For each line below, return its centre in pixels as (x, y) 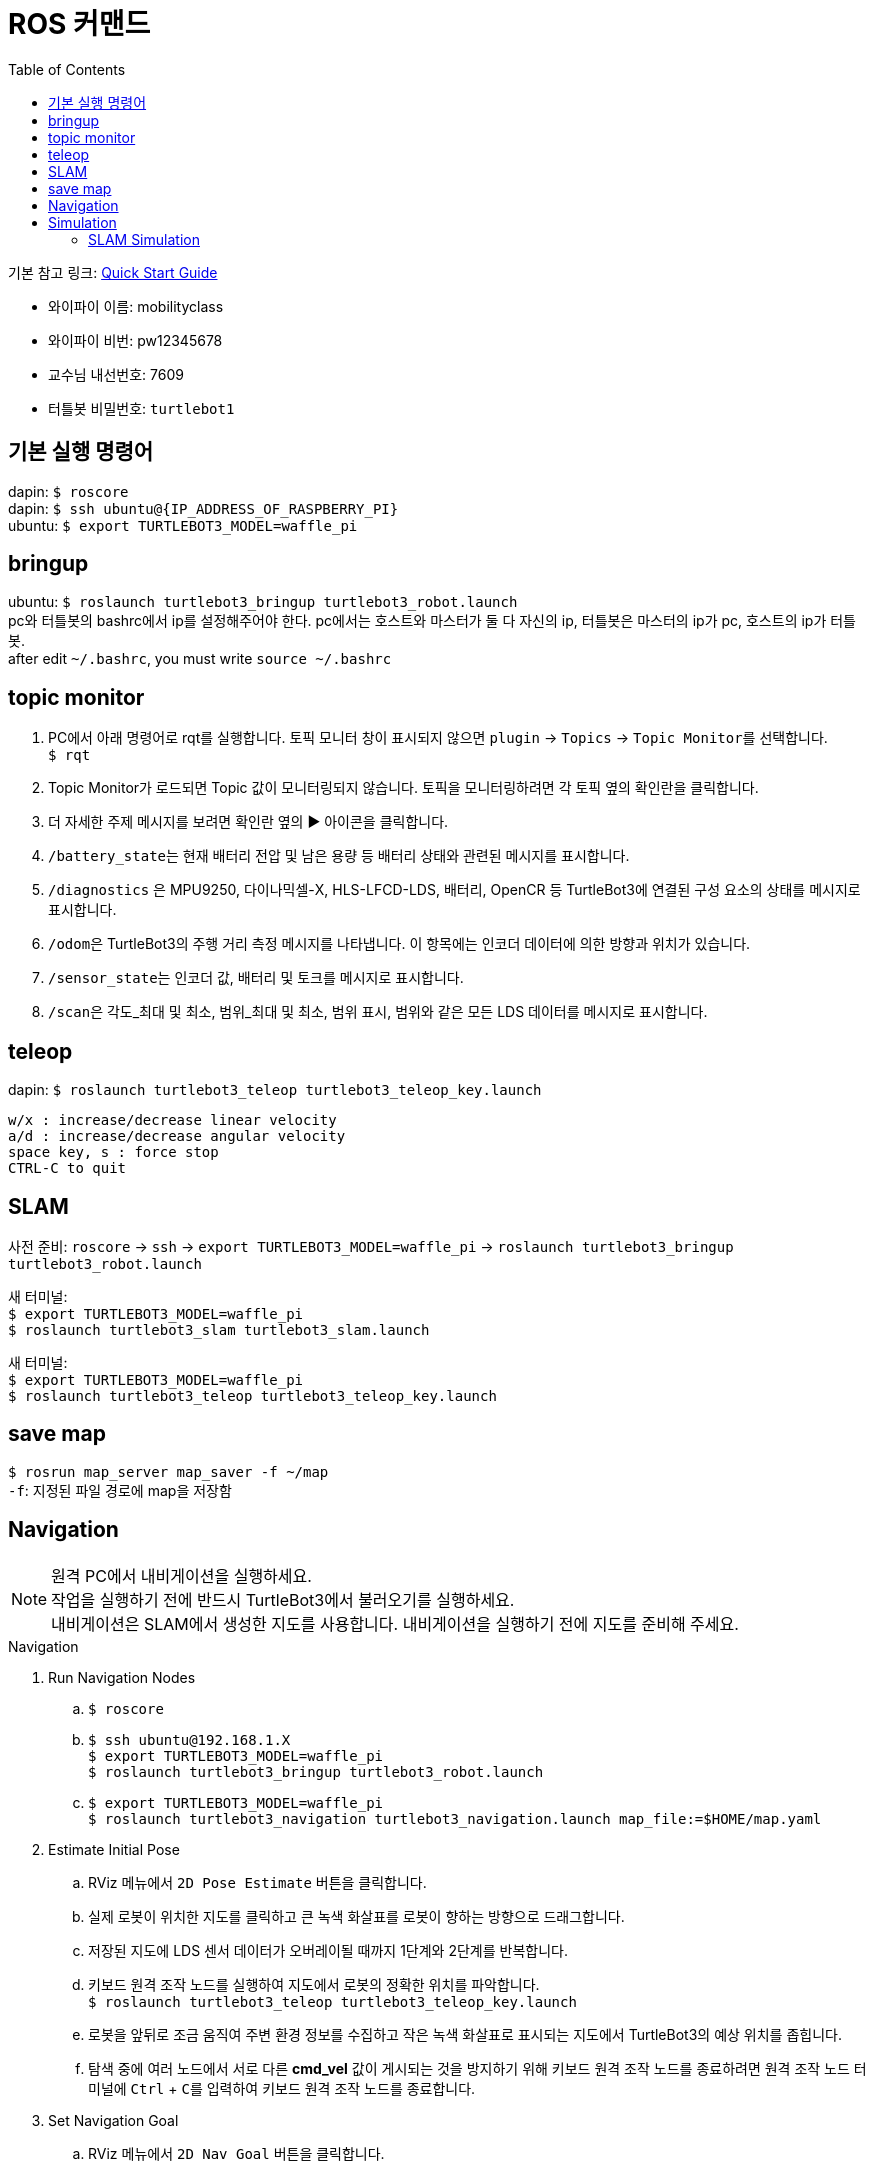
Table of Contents (67, 69)
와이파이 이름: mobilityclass (136, 306)
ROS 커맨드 (79, 24)
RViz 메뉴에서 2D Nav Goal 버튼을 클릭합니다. (236, 2153)
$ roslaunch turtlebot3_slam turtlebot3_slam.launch (219, 1329)
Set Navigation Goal (113, 2120)
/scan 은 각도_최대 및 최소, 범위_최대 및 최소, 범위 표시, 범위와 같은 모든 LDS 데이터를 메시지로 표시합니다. (378, 1012)
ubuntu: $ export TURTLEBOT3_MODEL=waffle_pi (183, 525)
